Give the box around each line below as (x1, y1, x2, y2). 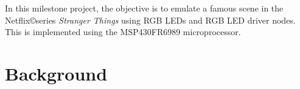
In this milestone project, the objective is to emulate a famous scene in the (5, 2, 284, 14)
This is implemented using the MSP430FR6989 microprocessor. (5, 25, 241, 38)
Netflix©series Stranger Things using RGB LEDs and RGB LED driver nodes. (5, 13, 296, 26)
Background (5, 61, 108, 85)
